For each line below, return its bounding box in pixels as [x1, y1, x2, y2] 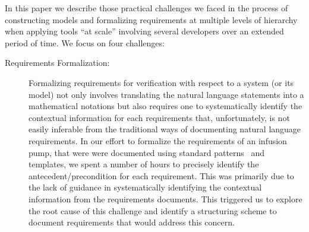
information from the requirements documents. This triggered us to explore [29, 192, 302, 205]
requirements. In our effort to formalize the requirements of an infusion [29, 134, 287, 147]
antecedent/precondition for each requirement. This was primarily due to [29, 169, 294, 182]
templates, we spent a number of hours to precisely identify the [29, 158, 259, 170]
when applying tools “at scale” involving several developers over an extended [5, 25, 284, 37]
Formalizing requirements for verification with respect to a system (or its [29, 76, 294, 88]
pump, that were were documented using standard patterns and [29, 146, 265, 158]
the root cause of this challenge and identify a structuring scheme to [29, 204, 277, 217]
